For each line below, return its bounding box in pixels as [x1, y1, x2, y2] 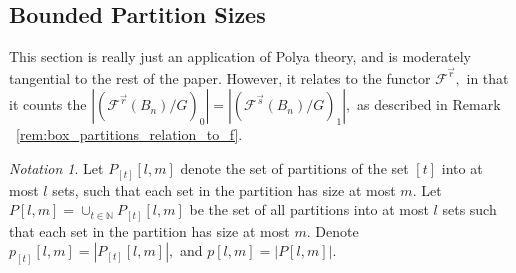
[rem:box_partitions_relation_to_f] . [16, 124, 243, 145]
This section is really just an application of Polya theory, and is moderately [9, 46, 471, 67]
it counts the [9, 94, 87, 115]
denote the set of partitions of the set [180, 158, 409, 179]
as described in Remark [356, 94, 501, 115]
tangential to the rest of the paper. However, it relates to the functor [9, 67, 431, 88]
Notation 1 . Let [9, 158, 104, 179]
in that [466, 67, 509, 88]
